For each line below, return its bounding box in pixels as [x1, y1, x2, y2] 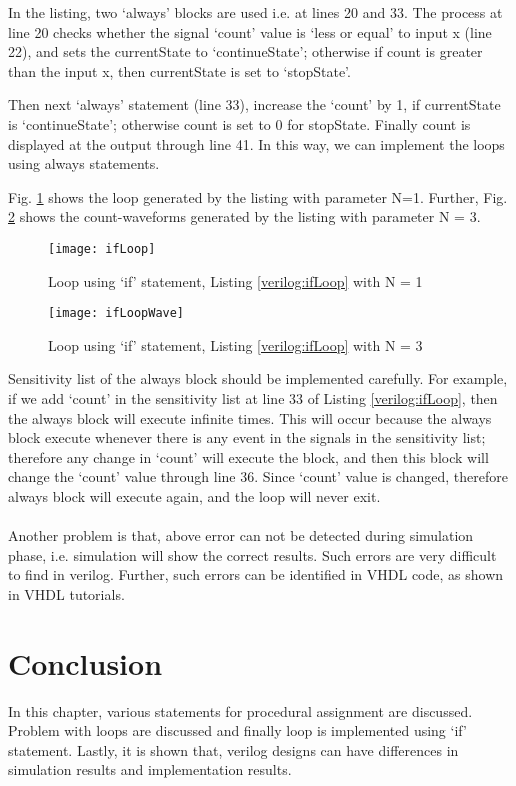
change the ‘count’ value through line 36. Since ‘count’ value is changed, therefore [8, 466, 508, 487]
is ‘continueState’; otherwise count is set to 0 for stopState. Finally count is [8, 113, 471, 134]
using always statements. [8, 153, 160, 174]
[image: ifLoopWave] [48, 306, 185, 321]
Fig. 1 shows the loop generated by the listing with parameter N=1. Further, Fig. [8, 186, 508, 207]
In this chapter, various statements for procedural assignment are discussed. [8, 700, 473, 721]
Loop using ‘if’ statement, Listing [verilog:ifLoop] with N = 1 [48, 270, 423, 291]
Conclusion [8, 642, 163, 683]
